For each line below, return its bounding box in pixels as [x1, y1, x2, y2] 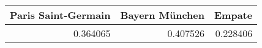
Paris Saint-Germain [10, 8, 111, 22]
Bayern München [120, 8, 204, 22]
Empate [214, 8, 253, 22]
